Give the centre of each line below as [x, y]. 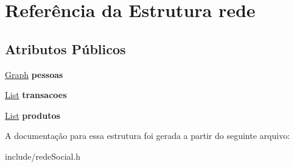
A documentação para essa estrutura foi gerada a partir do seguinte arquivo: [148, 136]
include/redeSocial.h [43, 156]
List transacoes [36, 95]
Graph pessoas [34, 74]
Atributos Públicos [65, 48]
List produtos [33, 115]
